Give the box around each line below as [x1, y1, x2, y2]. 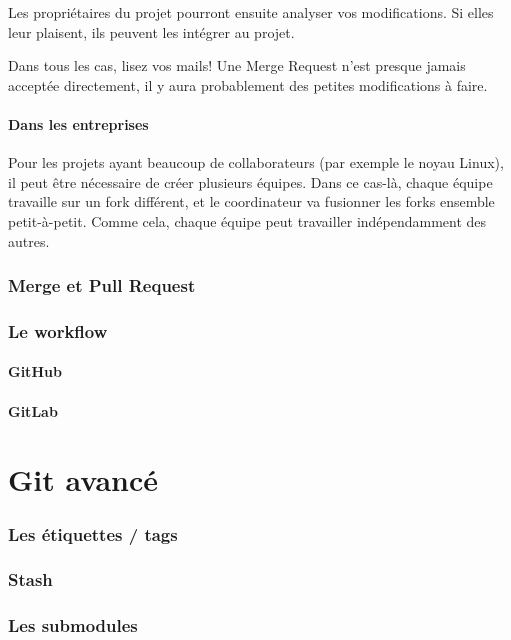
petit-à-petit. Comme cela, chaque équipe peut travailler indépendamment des [8, 210, 487, 231]
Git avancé [8, 459, 159, 500]
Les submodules [8, 613, 138, 638]
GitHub [8, 361, 62, 382]
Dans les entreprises [8, 113, 149, 134]
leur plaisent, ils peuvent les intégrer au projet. [8, 21, 295, 42]
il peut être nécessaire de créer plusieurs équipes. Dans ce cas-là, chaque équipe [8, 171, 493, 192]
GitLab [8, 400, 58, 421]
